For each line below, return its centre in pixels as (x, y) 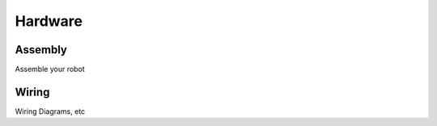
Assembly (41, 50)
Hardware (49, 21)
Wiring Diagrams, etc (50, 111)
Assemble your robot (50, 69)
